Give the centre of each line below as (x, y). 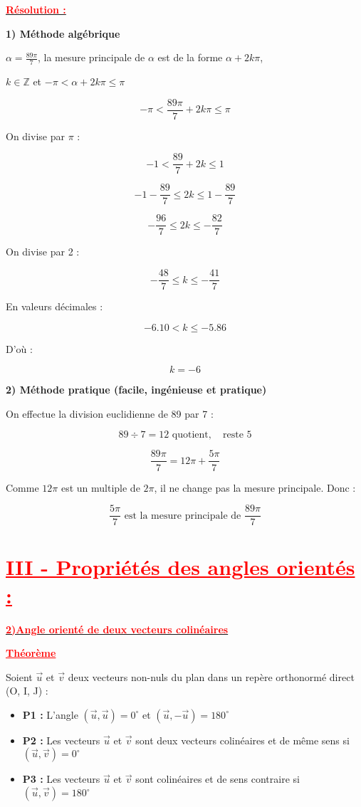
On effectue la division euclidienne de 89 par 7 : (110, 413)
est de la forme (190, 57)
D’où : (19, 348)
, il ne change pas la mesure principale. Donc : (255, 487)
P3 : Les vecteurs (61, 779)
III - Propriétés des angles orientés (180, 567)
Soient (19, 676)
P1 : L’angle (50, 714)
